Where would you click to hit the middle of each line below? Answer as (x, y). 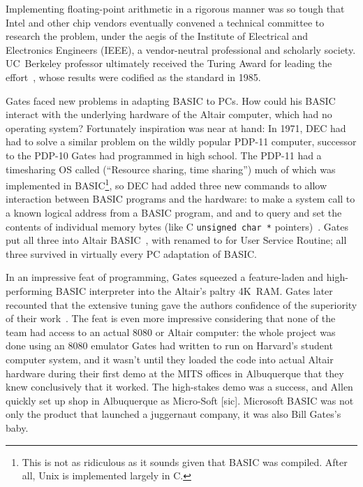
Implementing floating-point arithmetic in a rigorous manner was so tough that (175, 8)
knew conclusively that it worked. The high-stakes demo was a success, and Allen (179, 387)
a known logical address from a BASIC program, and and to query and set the (174, 212)
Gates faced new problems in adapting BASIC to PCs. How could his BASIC (171, 100)
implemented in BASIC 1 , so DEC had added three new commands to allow (166, 184)
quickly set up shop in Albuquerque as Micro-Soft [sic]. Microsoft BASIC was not (180, 400)
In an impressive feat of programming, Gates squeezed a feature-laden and (165, 277)
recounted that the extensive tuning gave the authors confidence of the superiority (181, 304)
